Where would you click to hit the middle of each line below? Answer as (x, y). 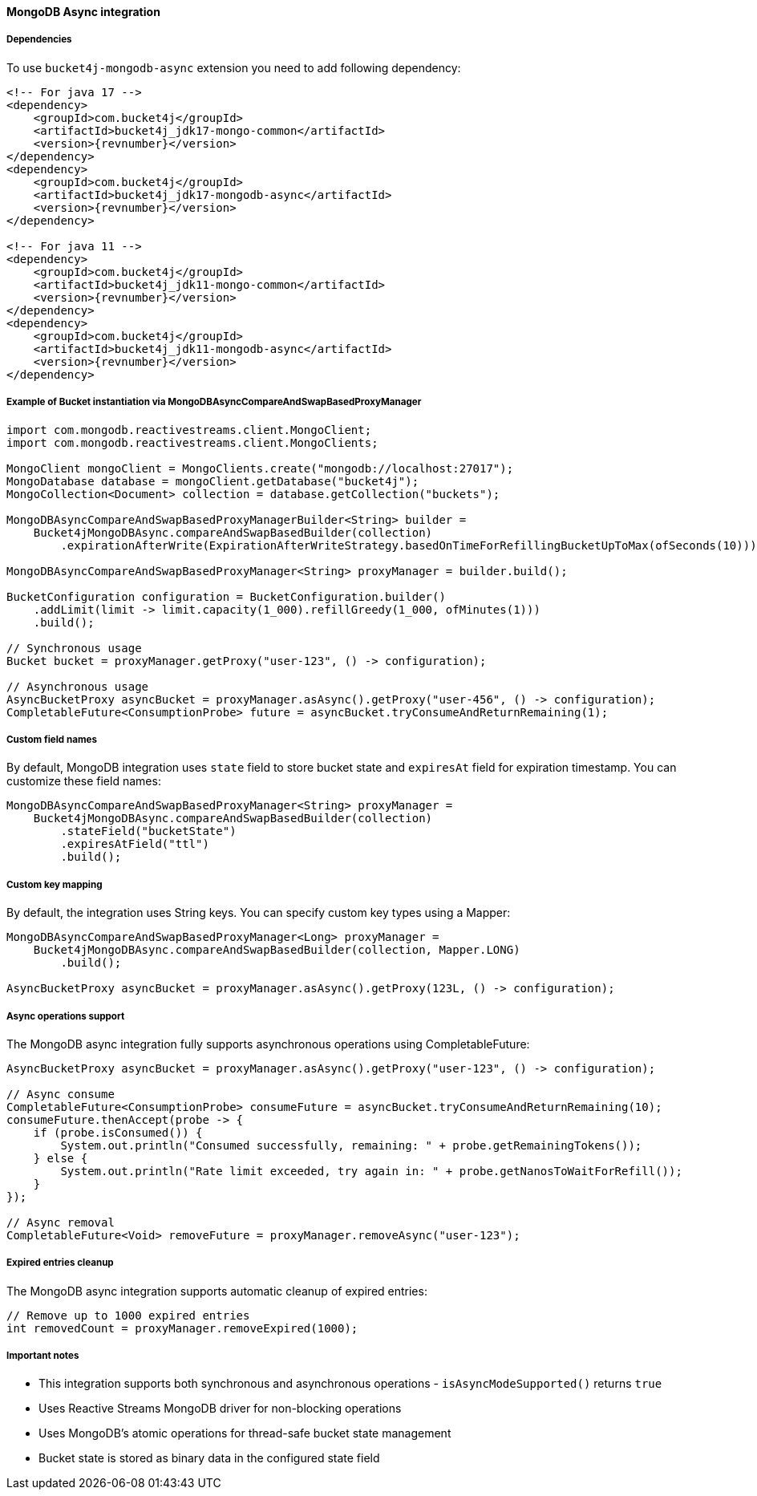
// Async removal (61, 1222)
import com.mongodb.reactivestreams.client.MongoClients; (192, 442)
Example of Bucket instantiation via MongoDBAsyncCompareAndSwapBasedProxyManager (214, 402)
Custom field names (52, 739)
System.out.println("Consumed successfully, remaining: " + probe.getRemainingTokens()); (351, 1145)
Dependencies (39, 40)
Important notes (43, 1356)
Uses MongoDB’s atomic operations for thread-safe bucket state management (245, 1433)
